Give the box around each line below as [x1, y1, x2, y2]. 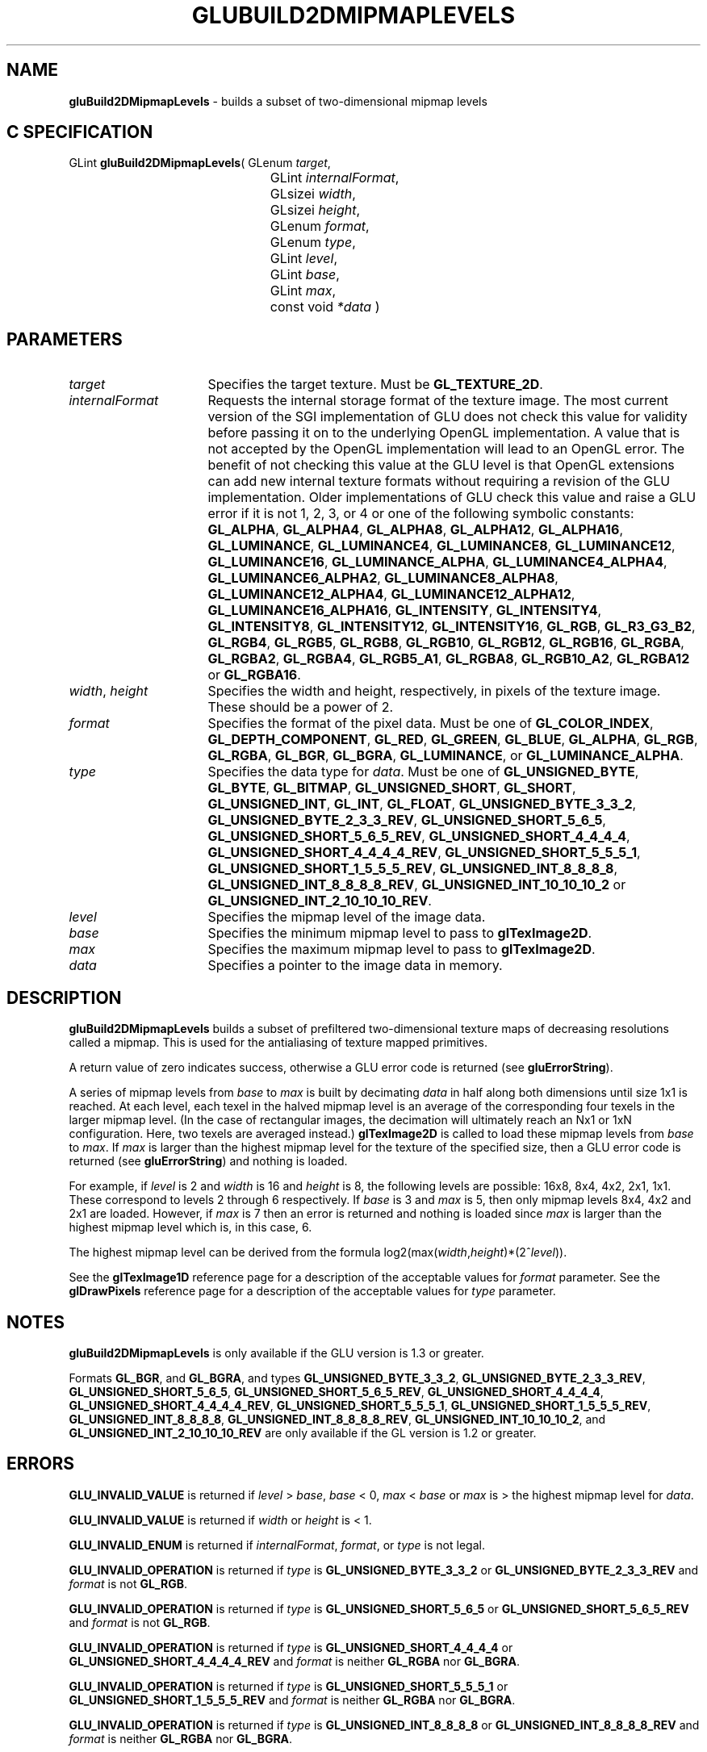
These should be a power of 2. [207, 699, 394, 716]
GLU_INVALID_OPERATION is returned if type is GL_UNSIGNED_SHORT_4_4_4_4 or [69, 1640, 513, 1654]
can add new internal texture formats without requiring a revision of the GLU [207, 473, 671, 490]
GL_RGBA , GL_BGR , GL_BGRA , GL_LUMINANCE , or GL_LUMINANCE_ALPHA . [207, 747, 684, 764]
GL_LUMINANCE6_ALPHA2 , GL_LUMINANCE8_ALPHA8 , [207, 570, 558, 587]
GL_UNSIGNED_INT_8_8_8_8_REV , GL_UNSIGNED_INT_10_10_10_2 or [207, 876, 626, 893]
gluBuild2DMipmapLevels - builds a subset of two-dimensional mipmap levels [69, 94, 487, 108]
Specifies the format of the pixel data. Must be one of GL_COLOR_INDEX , [207, 715, 654, 732]
